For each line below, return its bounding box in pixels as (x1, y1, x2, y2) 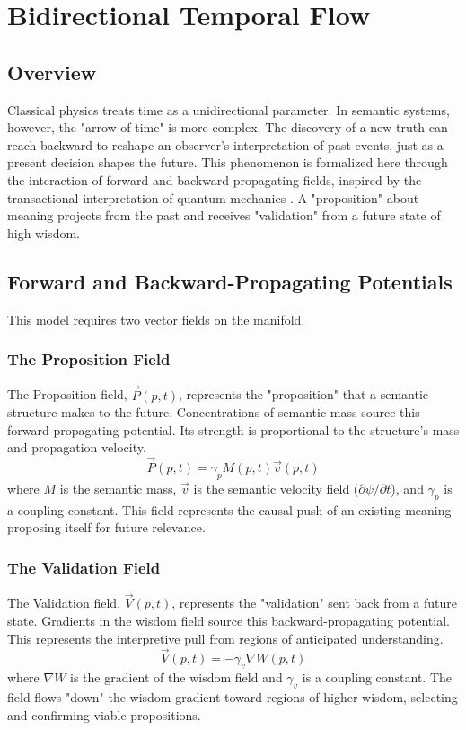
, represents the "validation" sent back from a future (171, 593, 457, 612)
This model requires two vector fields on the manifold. (7, 309, 305, 328)
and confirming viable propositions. (7, 705, 201, 724)
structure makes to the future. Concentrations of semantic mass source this (7, 403, 420, 422)
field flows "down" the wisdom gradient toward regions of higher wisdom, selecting (7, 687, 458, 706)
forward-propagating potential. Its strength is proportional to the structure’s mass (7, 420, 460, 439)
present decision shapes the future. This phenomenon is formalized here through (7, 153, 448, 172)
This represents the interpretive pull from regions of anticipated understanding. (7, 628, 444, 647)
